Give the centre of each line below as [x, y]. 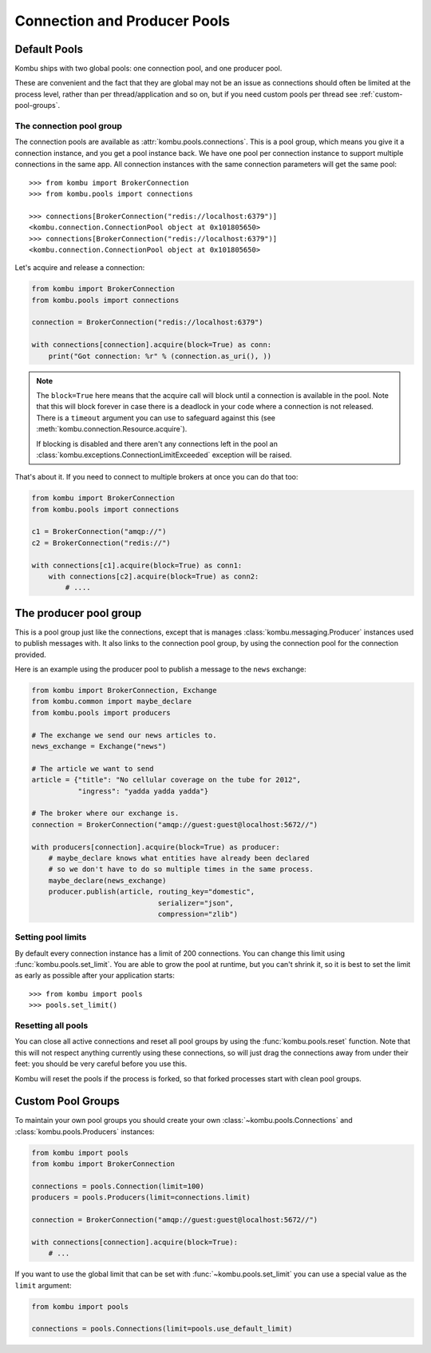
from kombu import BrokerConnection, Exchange [124, 690]
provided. [31, 655]
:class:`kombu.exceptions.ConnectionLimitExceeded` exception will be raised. [164, 455]
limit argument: [43, 1285]
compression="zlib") [198, 914]
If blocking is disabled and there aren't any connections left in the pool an [157, 444]
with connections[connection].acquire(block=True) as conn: [152, 345]
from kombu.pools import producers [101, 712]
